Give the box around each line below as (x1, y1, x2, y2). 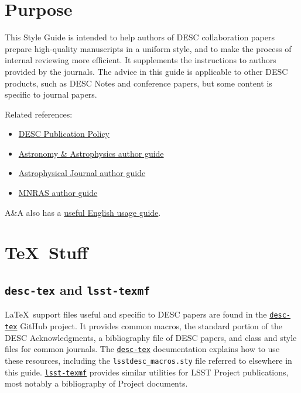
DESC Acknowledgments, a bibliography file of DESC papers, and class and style (5, 331, 297, 343)
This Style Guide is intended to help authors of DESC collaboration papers (5, 31, 275, 43)
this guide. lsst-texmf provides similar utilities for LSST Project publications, (5, 366, 289, 378)
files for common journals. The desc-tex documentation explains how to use (5, 343, 280, 355)
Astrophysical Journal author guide (18, 167, 146, 179)
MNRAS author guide (18, 187, 98, 199)
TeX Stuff (5, 240, 88, 264)
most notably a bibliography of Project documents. (5, 377, 188, 389)
